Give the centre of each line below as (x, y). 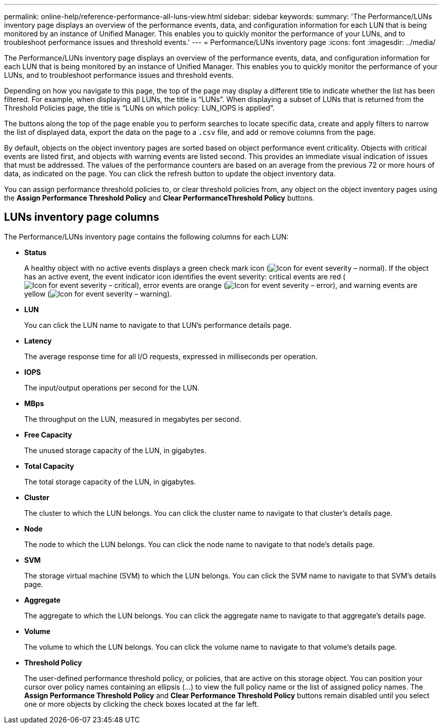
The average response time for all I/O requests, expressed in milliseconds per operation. (171, 356)
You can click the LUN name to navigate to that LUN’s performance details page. (158, 325)
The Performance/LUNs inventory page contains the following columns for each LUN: (146, 236)
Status (36, 252)
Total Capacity (49, 466)
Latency (38, 341)
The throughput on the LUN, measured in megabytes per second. (133, 419)
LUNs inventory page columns (82, 217)
